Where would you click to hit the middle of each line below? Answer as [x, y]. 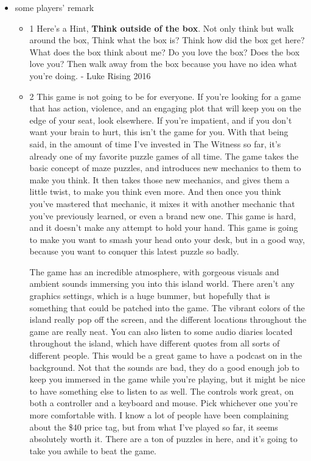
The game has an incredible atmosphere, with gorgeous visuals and [154, 271]
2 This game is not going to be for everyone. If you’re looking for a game [165, 96]
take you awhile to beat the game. [93, 450]
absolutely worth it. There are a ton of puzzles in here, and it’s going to [163, 439]
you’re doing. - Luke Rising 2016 [90, 75]
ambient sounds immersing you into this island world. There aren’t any [162, 283]
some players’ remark [54, 7]
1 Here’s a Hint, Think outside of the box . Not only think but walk [162, 28]
